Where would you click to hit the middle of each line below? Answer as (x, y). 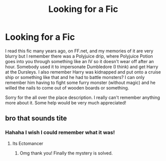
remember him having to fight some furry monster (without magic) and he (81, 82)
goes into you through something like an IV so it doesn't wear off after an (80, 61)
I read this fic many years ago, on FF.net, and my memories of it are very (79, 51)
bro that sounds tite (36, 119)
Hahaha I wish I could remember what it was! (60, 133)
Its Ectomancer (28, 143)
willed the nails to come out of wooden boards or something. (67, 87)
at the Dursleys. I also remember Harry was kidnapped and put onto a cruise (83, 72)
